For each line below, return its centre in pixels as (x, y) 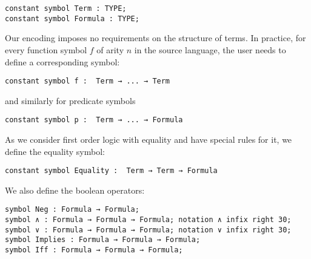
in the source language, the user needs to (210, 49)
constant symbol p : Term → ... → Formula (94, 120)
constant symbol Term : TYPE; (66, 8)
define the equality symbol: (55, 151)
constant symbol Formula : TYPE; (72, 18)
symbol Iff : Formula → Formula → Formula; (94, 250)
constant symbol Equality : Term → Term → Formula (111, 171)
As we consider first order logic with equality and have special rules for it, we (149, 139)
